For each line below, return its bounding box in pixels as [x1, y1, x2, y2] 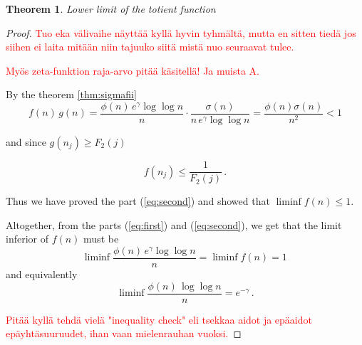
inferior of [6, 231, 48, 246]
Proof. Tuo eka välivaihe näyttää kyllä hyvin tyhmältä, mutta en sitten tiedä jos [6, 25, 356, 40]
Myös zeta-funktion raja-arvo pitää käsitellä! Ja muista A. [6, 63, 259, 78]
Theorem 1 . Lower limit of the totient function [6, 1, 216, 16]
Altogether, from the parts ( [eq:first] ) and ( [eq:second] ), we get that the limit [6, 217, 342, 232]
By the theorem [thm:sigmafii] [6, 87, 137, 102]
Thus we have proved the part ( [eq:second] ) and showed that [6, 193, 270, 208]
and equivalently [6, 266, 78, 281]
